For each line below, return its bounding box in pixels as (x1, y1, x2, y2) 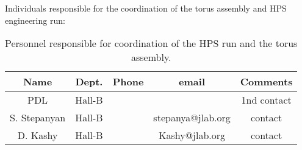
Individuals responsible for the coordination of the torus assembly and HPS (5, 2, 287, 14)
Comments (240, 74, 293, 89)
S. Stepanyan (10, 110, 66, 125)
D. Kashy (17, 128, 58, 143)
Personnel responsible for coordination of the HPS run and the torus (5, 36, 298, 51)
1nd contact (241, 93, 292, 107)
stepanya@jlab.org (153, 110, 231, 125)
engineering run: (5, 13, 65, 26)
